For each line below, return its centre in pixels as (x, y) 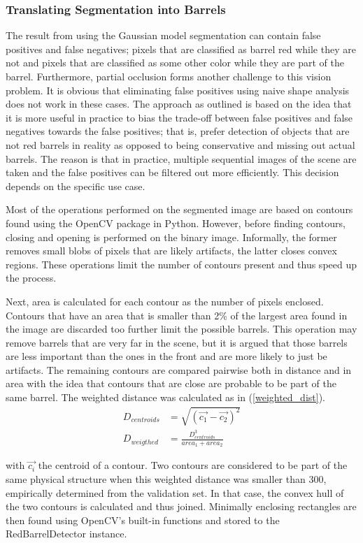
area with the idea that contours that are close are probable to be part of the (171, 383)
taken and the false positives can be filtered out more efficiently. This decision (172, 172)
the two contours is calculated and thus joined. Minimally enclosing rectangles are (181, 506)
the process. (31, 278)
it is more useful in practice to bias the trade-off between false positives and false (179, 117)
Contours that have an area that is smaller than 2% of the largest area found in (177, 315)
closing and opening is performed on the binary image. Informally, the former (171, 237)
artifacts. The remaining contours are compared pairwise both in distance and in (179, 369)
